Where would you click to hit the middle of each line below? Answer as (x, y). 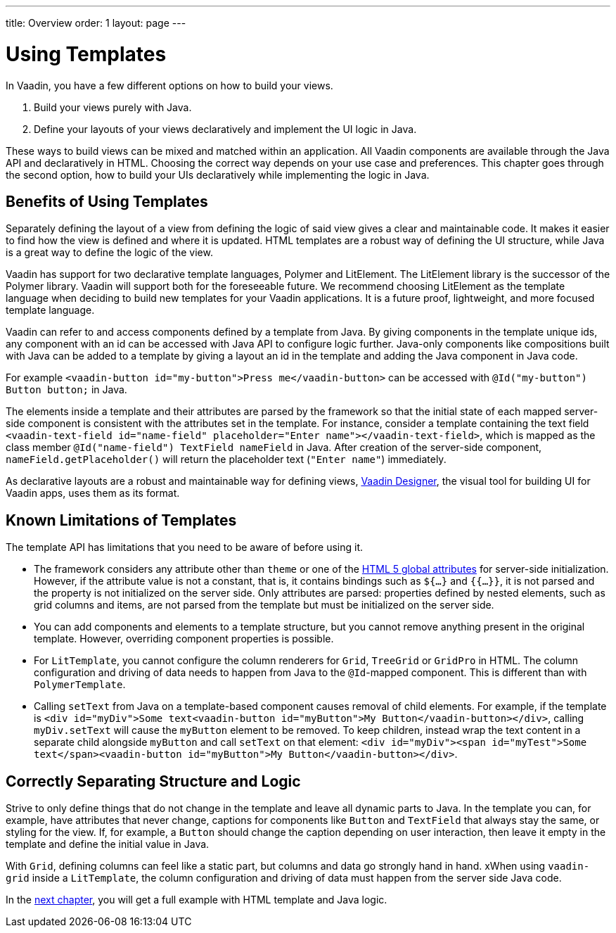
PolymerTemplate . (80, 685)
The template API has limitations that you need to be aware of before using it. (185, 547)
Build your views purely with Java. (113, 107)
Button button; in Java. (66, 390)
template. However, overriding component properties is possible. (184, 639)
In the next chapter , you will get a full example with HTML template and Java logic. (197, 900)
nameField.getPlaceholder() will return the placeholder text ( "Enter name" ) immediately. (226, 459)
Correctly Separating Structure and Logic (153, 781)
